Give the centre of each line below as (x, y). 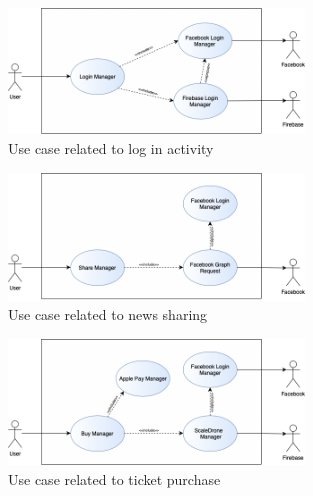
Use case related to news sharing (108, 314)
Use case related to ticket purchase (114, 479)
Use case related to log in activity (111, 148)
